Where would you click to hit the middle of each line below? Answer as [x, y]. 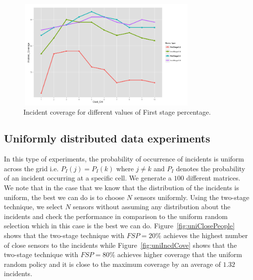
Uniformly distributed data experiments [107, 138]
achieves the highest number [206, 235]
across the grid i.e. [31, 168]
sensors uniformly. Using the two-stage [192, 197]
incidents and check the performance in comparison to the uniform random [116, 216]
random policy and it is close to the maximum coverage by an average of [112, 264]
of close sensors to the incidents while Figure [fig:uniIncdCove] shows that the [120, 245]
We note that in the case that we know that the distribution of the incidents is [122, 188]
